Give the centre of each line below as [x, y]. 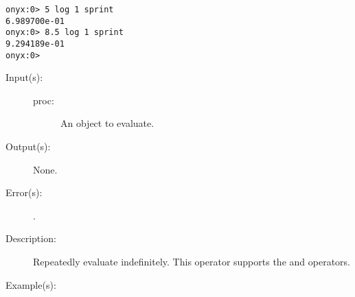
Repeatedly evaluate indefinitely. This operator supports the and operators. [192, 262]
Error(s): [24, 192]
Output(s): [28, 146]
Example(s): [31, 284]
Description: [31, 238]
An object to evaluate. [107, 123]
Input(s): [24, 77]
